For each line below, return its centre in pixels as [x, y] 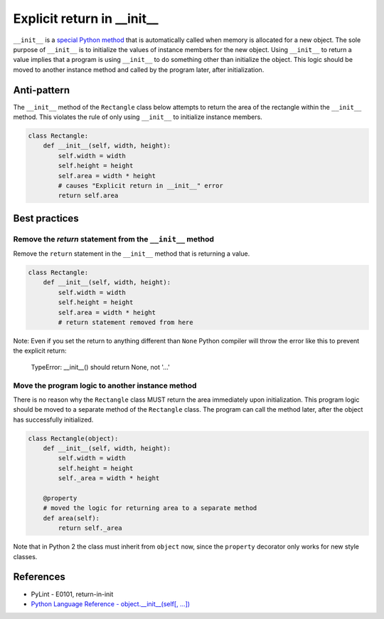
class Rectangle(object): [73, 438]
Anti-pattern [42, 90]
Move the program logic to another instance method [105, 385]
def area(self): [71, 518]
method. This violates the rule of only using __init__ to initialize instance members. [138, 117]
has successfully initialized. [53, 420]
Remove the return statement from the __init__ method [114, 239]
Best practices [46, 218]
